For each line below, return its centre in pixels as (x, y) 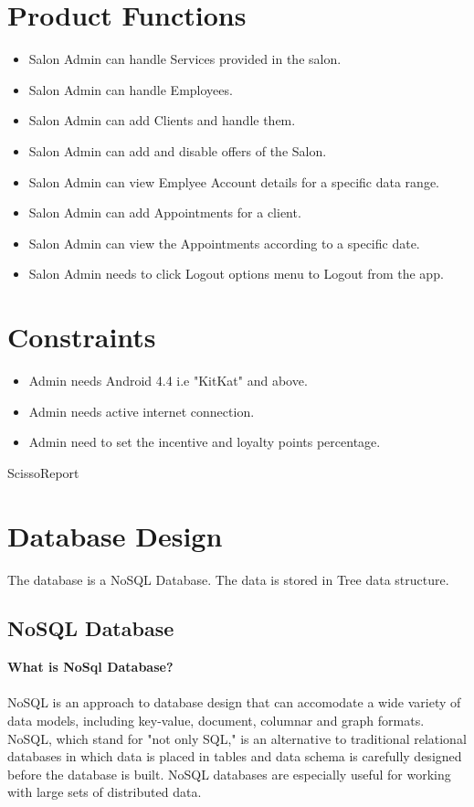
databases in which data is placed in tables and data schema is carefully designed (235, 756)
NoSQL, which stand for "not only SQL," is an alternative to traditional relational (237, 738)
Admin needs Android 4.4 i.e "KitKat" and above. (168, 380)
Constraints (82, 337)
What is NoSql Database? (90, 667)
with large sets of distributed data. (105, 792)
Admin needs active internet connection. (142, 411)
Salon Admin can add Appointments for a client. (165, 212)
